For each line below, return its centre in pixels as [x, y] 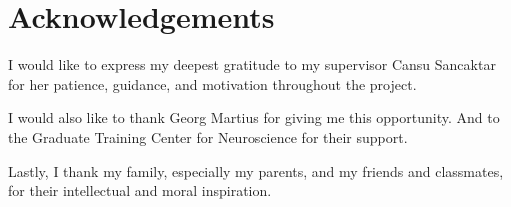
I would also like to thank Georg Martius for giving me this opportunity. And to [254, 117]
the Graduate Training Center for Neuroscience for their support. [208, 136]
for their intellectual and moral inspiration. [140, 190]
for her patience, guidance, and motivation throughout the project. [212, 83]
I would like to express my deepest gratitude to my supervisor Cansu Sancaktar [252, 64]
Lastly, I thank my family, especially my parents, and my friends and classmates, [256, 170]
